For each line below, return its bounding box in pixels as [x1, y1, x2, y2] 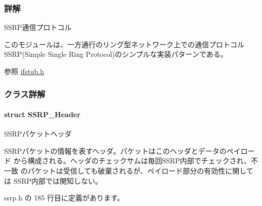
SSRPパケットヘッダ [4, 128, 72, 139]
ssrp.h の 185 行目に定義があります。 [4, 192, 124, 203]
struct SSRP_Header [4, 109, 80, 120]
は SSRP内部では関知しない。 [4, 175, 103, 186]
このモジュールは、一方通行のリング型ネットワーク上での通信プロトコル [4, 39, 245, 49]
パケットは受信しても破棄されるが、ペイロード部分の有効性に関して [27, 165, 253, 176]
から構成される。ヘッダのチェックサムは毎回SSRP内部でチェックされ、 [13, 155, 251, 166]
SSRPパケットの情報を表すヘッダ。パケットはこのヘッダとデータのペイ [4, 145, 241, 156]
